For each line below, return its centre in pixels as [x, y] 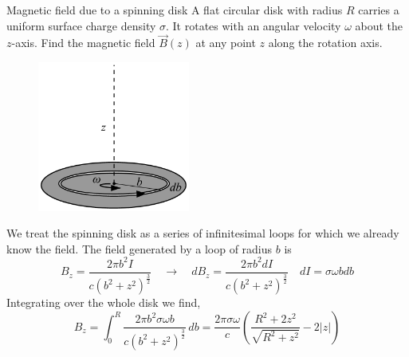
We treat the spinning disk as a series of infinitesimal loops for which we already [203, 233]
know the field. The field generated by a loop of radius [140, 248]
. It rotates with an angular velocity [254, 25]
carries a [379, 10]
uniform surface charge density [81, 25]
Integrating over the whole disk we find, [104, 302]
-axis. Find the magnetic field [83, 43]
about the [379, 25]
